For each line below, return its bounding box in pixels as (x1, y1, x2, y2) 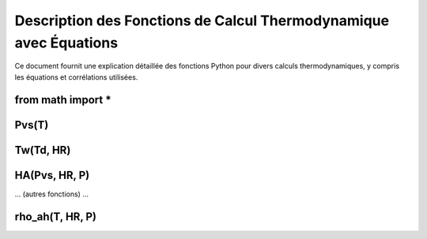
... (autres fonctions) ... (14, 189, 89, 199)
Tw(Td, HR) (14, 143, 71, 157)
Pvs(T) (14, 118, 49, 132)
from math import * (14, 93, 111, 106)
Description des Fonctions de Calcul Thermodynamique (14, 12, 390, 29)
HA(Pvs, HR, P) (14, 168, 90, 181)
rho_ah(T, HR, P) (14, 210, 97, 223)
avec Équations (14, 34, 119, 51)
